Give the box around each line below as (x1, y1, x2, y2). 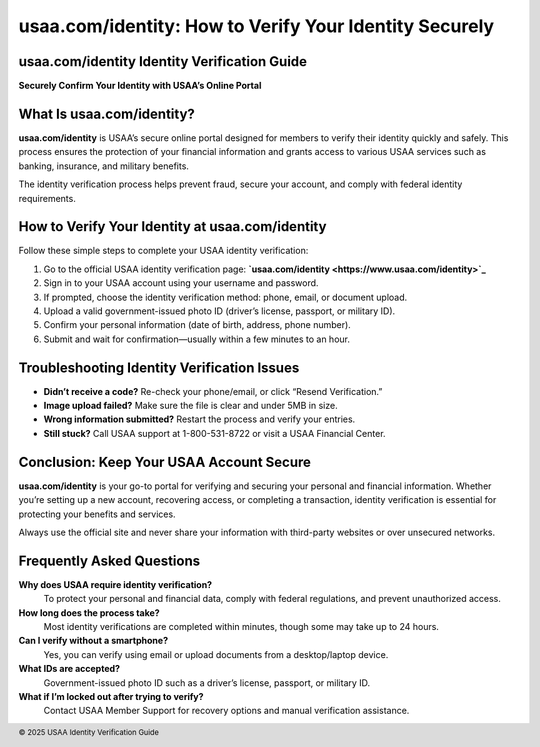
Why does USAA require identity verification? (18, 578, 213, 590)
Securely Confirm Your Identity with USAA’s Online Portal (18, 80, 262, 92)
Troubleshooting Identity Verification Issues (18, 359, 300, 376)
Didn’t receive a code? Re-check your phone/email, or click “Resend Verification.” (43, 385, 383, 397)
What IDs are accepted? (18, 663, 120, 675)
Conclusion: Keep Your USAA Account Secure (18, 453, 312, 470)
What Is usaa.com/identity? (18, 105, 195, 122)
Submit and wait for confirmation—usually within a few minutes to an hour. (43, 333, 350, 345)
